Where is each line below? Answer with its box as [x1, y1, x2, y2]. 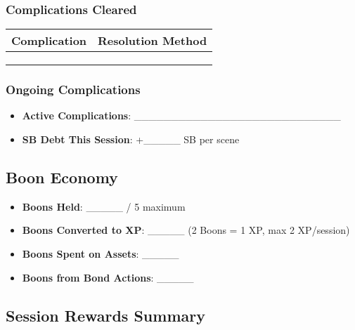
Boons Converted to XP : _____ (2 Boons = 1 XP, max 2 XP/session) [22, 223, 350, 237]
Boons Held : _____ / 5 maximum [22, 199, 186, 213]
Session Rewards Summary [6, 304, 205, 326]
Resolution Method [98, 32, 207, 49]
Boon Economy [6, 166, 118, 188]
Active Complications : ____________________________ [22, 108, 341, 123]
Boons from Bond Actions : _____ [22, 270, 194, 284]
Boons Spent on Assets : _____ [22, 246, 179, 261]
